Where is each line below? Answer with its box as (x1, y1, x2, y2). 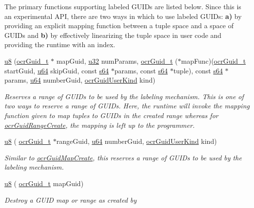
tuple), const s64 (173, 65, 223, 75)
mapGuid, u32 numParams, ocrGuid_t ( (56, 55, 178, 66)
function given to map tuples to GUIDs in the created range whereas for (4, 110, 218, 120)
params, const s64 (114, 65, 168, 75)
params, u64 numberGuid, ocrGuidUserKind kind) (4, 75, 156, 85)
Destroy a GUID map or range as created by (4, 194, 137, 205)
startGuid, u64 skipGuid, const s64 (4, 65, 109, 75)
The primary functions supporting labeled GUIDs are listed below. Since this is (4, 1, 241, 11)
